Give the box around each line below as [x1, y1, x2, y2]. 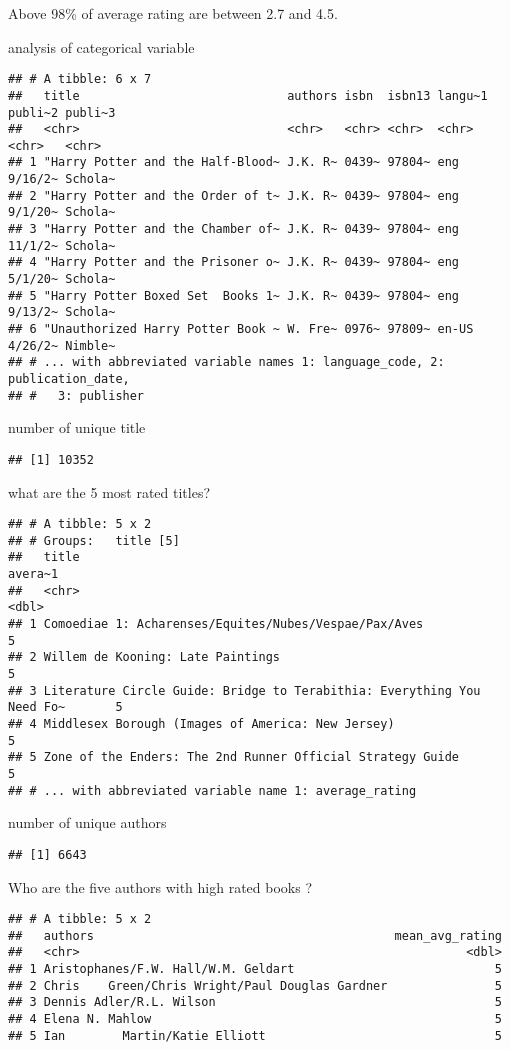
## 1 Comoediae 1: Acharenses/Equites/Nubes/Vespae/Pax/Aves [8, 617, 424, 632]
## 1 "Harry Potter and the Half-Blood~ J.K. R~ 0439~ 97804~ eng [8, 155, 460, 170]
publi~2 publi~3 [8, 105, 116, 120]
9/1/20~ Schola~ [8, 205, 116, 220]
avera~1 [8, 567, 59, 582]
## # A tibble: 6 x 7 [8, 72, 152, 87]
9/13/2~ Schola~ [8, 305, 116, 320]
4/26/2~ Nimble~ [8, 338, 116, 353]
